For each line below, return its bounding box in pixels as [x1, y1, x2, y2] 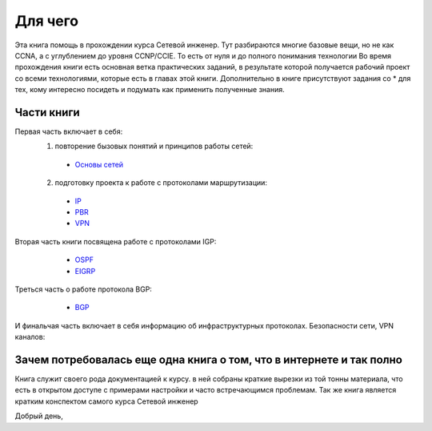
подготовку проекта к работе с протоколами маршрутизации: [54, 178, 268, 187]
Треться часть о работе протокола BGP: [14, 284, 152, 294]
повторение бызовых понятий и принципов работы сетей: [54, 141, 254, 151]
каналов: [14, 332, 46, 342]
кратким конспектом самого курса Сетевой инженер [14, 397, 199, 406]
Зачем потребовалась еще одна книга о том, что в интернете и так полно [14, 352, 403, 366]
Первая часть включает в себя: [14, 127, 123, 136]
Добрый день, [14, 411, 63, 421]
